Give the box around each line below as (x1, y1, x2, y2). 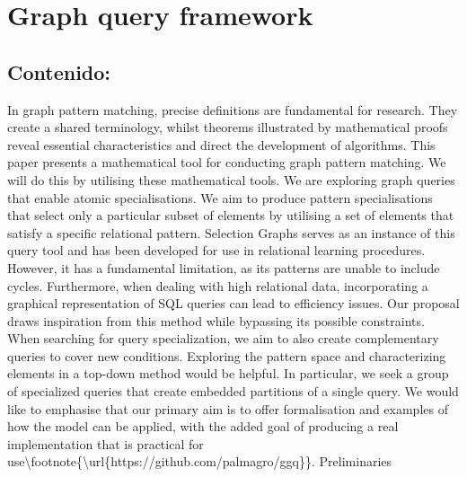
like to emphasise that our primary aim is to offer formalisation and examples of (7, 399, 448, 418)
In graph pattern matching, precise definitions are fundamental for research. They (7, 100, 458, 119)
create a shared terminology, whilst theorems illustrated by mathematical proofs (7, 118, 448, 137)
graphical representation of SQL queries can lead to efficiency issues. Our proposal (7, 294, 460, 313)
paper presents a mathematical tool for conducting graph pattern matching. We (7, 153, 446, 172)
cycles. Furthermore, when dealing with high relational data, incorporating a (7, 276, 428, 295)
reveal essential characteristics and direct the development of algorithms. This (7, 135, 436, 154)
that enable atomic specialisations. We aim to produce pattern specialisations (7, 188, 433, 207)
